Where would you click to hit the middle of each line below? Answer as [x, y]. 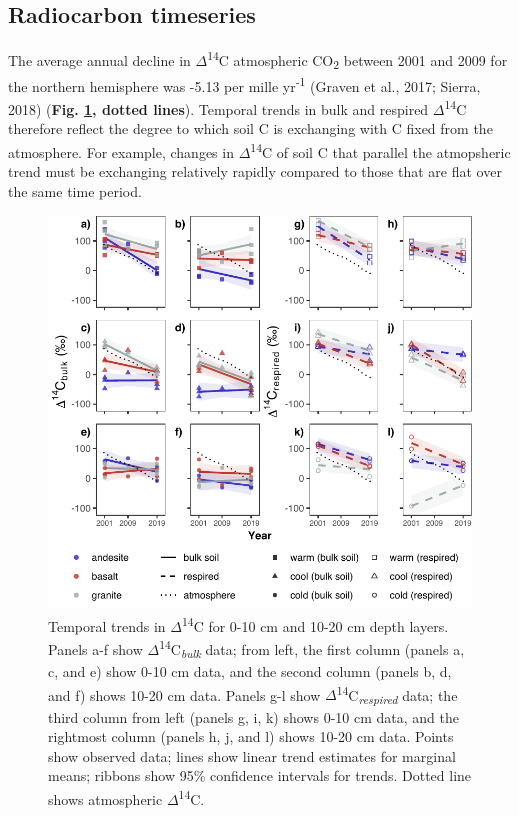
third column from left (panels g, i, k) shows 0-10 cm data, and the [253, 716]
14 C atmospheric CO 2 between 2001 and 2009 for [357, 60]
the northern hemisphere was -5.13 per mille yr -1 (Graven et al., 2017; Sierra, [244, 84]
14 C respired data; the [397, 694]
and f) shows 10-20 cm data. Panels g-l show [184, 694]
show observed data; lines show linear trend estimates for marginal [252, 755]
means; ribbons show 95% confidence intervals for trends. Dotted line [260, 775]
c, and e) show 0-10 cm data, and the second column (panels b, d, [250, 671]
